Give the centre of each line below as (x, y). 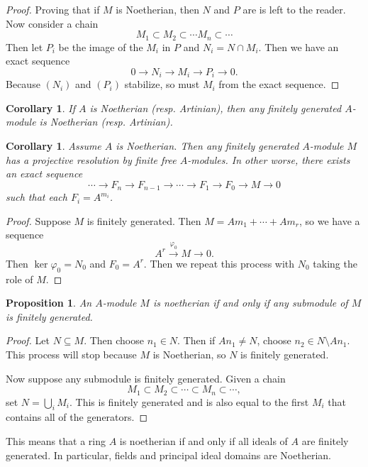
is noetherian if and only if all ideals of (203, 441)
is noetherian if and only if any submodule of (250, 303)
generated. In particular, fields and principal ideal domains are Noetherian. (168, 455)
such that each (37, 197)
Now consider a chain (52, 23)
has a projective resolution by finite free (91, 159)
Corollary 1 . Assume (54, 146)
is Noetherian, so (189, 354)
